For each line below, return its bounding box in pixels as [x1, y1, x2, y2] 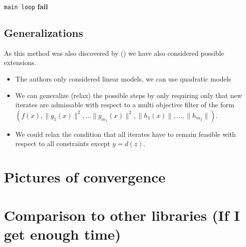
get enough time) [4, 224, 121, 244]
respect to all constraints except [15, 138, 110, 148]
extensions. [4, 57, 36, 67]
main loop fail [4, 1, 48, 11]
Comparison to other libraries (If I [4, 205, 240, 225]
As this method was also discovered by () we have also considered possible [4, 48, 224, 58]
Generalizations [4, 25, 83, 40]
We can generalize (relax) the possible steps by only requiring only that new [15, 90, 242, 100]
